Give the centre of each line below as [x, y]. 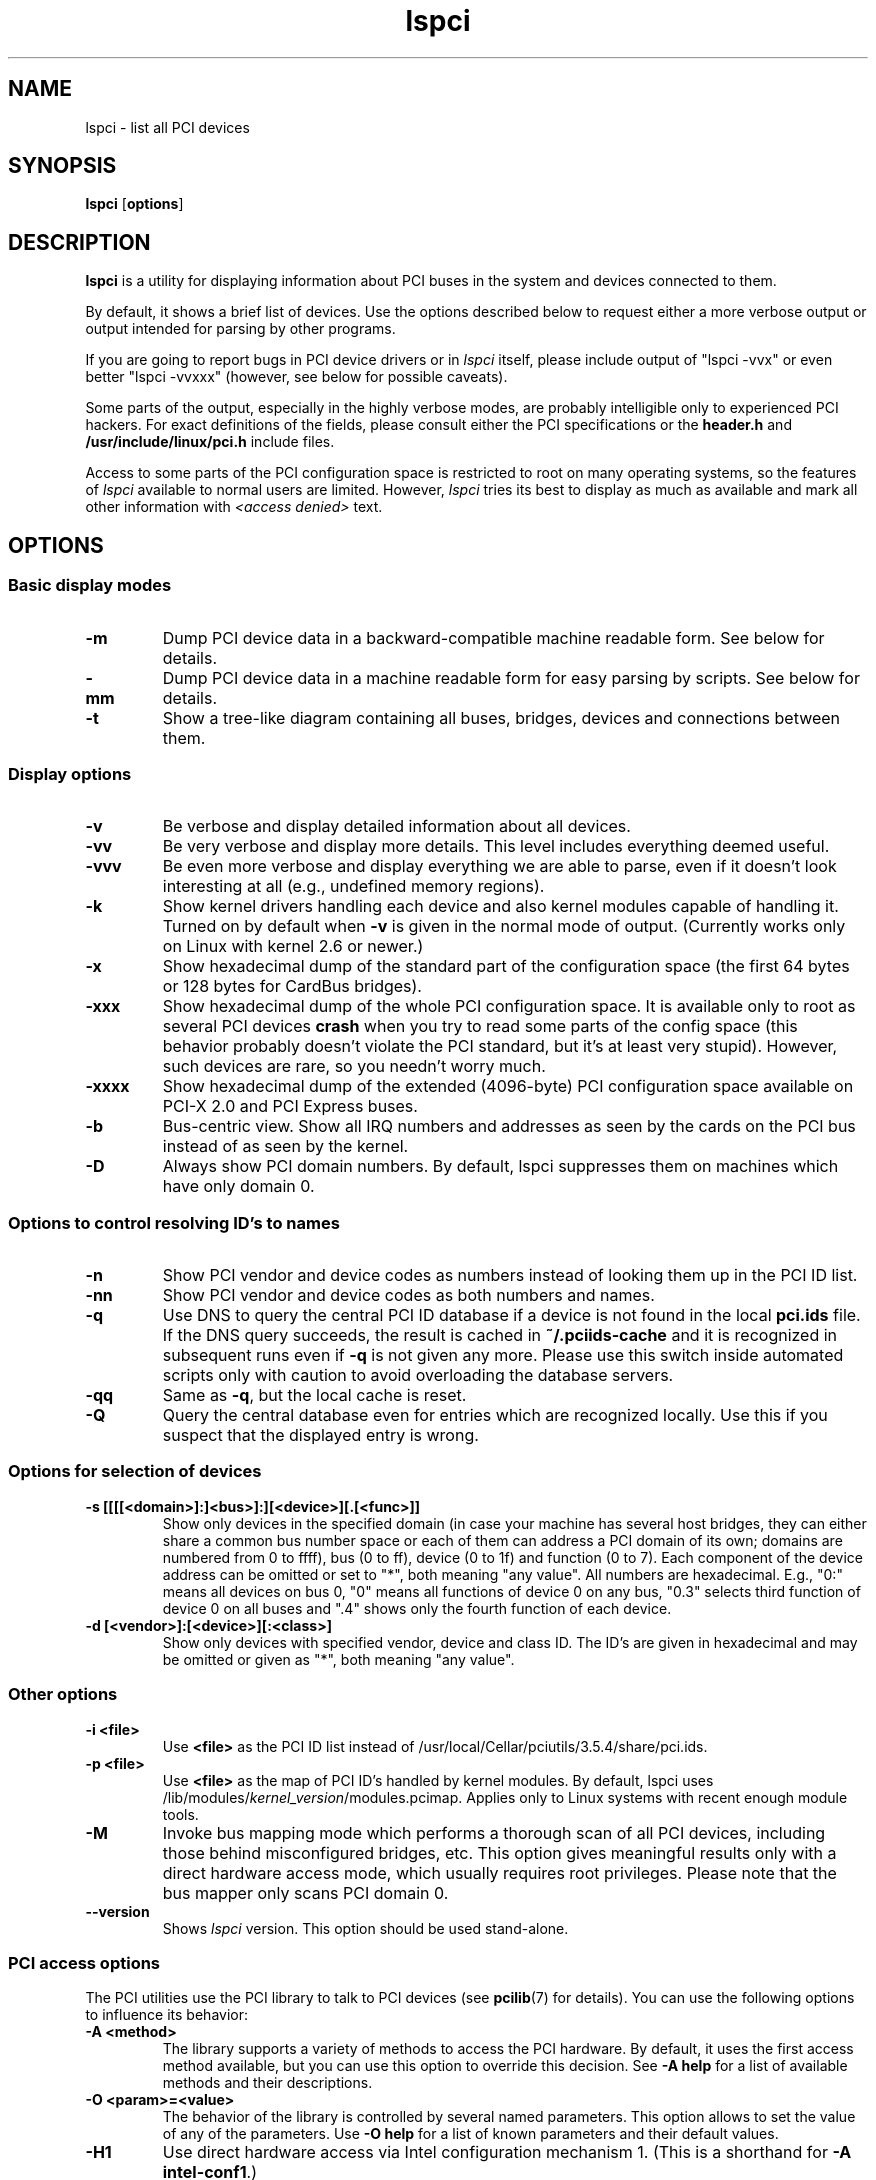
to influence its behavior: [166, 2015]
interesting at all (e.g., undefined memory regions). [353, 886]
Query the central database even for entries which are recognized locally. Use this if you [495, 1415]
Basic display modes [90, 585]
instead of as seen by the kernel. [285, 1146]
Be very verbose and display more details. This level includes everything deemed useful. [496, 846]
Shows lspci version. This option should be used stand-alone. [365, 1928]
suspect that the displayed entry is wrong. [320, 1435]
